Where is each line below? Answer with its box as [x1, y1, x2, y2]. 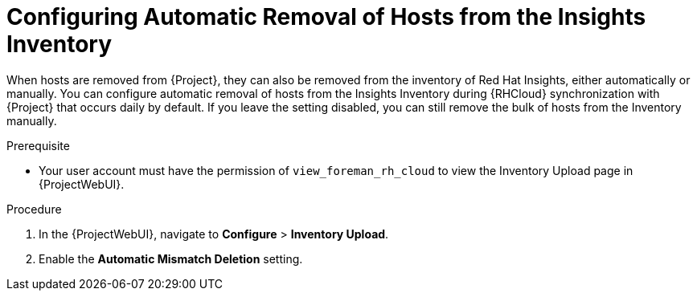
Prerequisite [6, 138, 70, 153]
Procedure [6, 201, 62, 216]
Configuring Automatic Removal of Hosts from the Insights [6, 3, 646, 31]
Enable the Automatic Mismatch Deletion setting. [39, 251, 303, 266]
